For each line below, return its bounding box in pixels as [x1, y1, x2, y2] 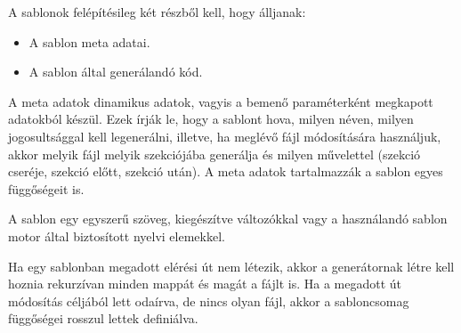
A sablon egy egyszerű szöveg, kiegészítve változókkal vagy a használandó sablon [8, 209, 448, 228]
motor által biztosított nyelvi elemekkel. [8, 226, 225, 245]
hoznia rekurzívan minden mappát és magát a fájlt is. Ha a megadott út [8, 274, 402, 293]
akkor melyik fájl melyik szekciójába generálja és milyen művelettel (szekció [8, 144, 421, 163]
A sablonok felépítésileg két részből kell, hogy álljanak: [8, 3, 306, 20]
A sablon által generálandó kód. [28, 62, 203, 81]
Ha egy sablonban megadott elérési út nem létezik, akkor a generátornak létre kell [8, 256, 455, 275]
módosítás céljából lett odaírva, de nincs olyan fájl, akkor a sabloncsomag [8, 291, 409, 310]
